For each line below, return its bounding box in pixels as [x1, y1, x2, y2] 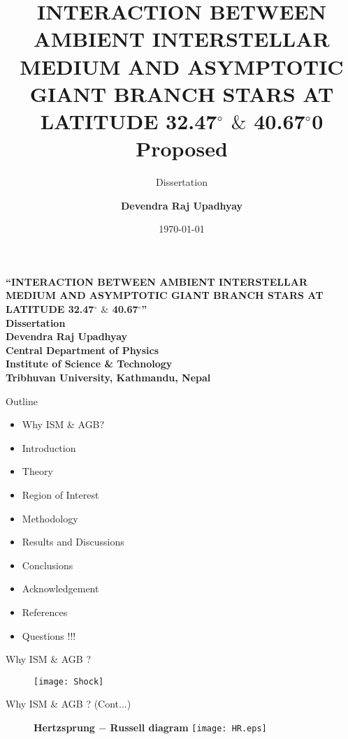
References [22, 604, 68, 619]
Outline [6, 393, 38, 408]
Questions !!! [22, 628, 76, 643]
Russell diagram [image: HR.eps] [110, 719, 267, 734]
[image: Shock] [34, 676, 104, 687]
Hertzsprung [34, 719, 95, 734]
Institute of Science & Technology [6, 356, 173, 371]
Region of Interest [22, 487, 99, 502]
